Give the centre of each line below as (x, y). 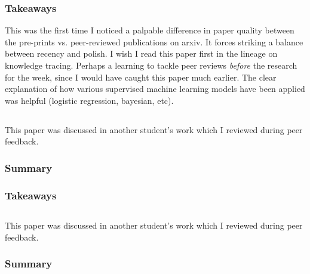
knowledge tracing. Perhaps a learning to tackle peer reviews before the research (151, 65)
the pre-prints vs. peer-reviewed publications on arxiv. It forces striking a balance (154, 41)
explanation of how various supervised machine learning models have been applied (155, 89)
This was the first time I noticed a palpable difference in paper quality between (150, 30)
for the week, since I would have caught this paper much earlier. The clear (141, 77)
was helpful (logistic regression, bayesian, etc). (89, 100)
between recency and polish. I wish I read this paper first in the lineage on (141, 53)
